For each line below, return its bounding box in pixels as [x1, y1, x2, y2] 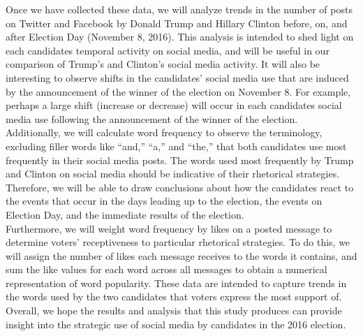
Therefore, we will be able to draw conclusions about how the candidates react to [6, 180, 354, 194]
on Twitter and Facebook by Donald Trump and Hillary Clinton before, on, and [6, 15, 348, 30]
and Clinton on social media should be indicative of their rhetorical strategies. [6, 166, 340, 181]
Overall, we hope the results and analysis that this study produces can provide [6, 303, 342, 318]
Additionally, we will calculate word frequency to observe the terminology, [6, 125, 323, 140]
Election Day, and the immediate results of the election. [6, 207, 244, 221]
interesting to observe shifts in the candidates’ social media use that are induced [6, 70, 349, 85]
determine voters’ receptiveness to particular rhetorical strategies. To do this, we [6, 235, 350, 249]
